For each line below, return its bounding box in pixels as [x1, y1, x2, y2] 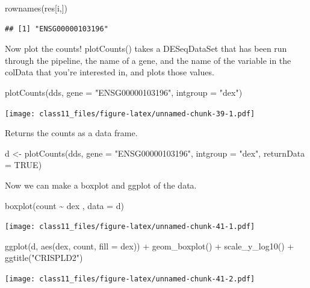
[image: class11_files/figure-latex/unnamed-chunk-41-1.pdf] [5, 222, 255, 231]
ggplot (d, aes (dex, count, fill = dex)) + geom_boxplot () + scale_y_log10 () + [5, 239, 294, 252]
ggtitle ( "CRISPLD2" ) [5, 251, 83, 264]
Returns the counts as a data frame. [5, 127, 138, 139]
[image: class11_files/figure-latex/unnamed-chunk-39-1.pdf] [5, 109, 255, 118]
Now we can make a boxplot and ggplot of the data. [5, 179, 197, 191]
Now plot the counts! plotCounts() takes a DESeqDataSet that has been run [5, 42, 287, 55]
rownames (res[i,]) [5, 2, 68, 14]
